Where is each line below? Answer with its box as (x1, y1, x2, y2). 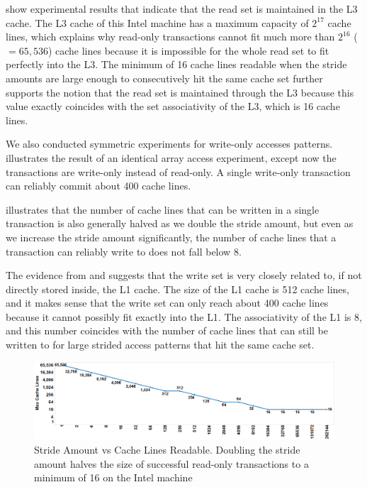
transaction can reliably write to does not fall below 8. (6, 243, 242, 258)
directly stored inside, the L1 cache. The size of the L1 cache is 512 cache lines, (6, 281, 349, 296)
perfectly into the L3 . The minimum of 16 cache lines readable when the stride (6, 57, 347, 72)
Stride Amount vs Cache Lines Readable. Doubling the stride (34, 442, 300, 457)
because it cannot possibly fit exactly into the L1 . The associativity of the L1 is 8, (6, 309, 362, 324)
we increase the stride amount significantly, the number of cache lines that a (6, 229, 337, 244)
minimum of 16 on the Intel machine (34, 470, 193, 485)
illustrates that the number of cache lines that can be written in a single (6, 202, 320, 217)
